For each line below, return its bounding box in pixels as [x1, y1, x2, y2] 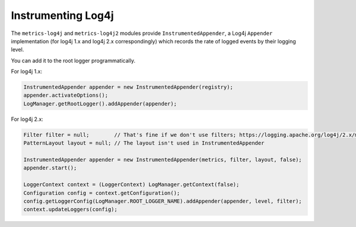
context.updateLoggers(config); [23, 206, 118, 213]
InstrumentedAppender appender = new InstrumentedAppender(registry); [23, 84, 234, 91]
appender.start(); [23, 165, 77, 171]
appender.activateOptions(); [23, 92, 109, 99]
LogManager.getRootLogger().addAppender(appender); [23, 100, 177, 107]
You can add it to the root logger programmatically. [11, 57, 136, 64]
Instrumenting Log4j [11, 9, 114, 22]
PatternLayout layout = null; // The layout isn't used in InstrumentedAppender [23, 140, 265, 146]
